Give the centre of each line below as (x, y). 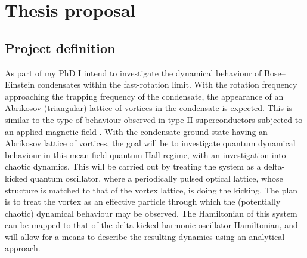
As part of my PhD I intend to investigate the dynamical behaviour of (133, 73)
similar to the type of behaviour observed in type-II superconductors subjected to (154, 119)
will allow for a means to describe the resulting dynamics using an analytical (145, 236)
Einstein (20, 85)
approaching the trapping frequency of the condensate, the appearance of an (144, 96)
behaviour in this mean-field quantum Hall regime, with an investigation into (145, 154)
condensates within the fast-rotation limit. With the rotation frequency (167, 85)
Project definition (60, 47)
